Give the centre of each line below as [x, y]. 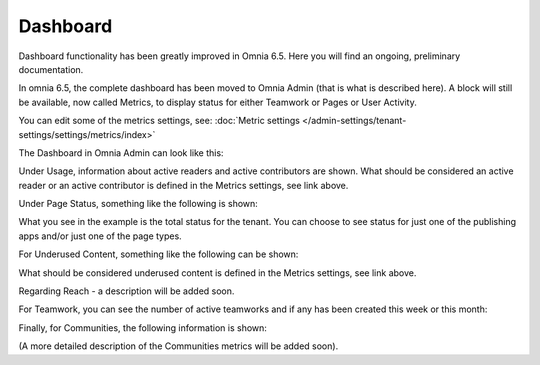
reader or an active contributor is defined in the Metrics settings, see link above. [183, 185]
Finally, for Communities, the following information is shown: [142, 327]
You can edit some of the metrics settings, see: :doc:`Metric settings [159, 121]
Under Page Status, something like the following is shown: [138, 204]
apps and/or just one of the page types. [100, 236]
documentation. [51, 69]
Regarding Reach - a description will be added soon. [126, 291]
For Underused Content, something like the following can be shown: [158, 254]
